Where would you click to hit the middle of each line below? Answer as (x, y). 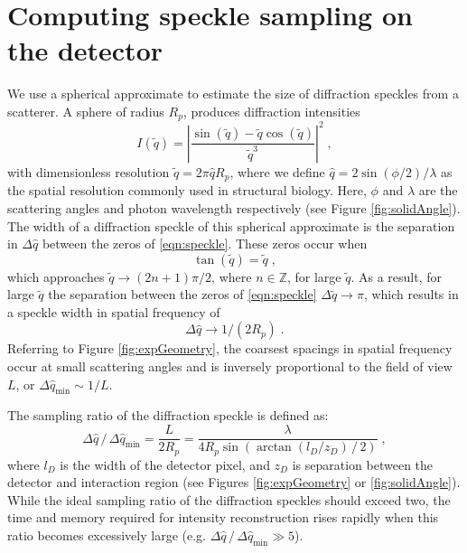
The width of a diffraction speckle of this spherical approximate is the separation (231, 225)
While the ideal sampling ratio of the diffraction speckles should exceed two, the (229, 499)
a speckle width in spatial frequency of (114, 311)
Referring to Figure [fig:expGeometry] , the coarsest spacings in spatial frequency (230, 348)
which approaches (56, 276)
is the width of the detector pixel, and (165, 464)
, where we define (277, 171)
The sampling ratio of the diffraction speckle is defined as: (168, 415)
